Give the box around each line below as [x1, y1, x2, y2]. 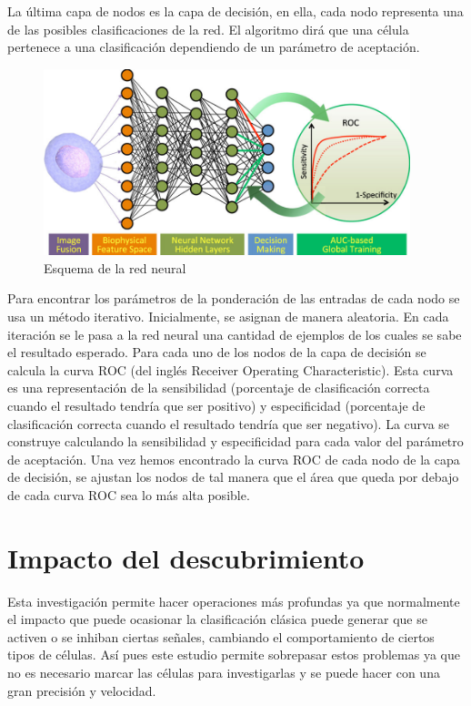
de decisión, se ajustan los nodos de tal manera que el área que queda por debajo [7, 467, 459, 486]
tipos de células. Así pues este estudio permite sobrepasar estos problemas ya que [7, 645, 460, 664]
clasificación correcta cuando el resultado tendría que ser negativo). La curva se [7, 414, 450, 433]
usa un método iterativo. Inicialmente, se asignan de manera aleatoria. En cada [7, 307, 449, 325]
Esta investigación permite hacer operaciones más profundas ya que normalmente [7, 591, 460, 610]
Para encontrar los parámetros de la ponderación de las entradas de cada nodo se [7, 289, 460, 308]
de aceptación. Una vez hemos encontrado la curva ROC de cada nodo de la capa [7, 449, 460, 468]
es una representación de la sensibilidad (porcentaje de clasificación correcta [7, 378, 430, 397]
